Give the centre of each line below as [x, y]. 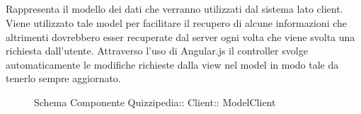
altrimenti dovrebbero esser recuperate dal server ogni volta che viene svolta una [180, 36]
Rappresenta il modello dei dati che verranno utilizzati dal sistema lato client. [174, 9]
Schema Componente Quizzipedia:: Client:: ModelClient [155, 102]
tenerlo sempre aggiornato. [63, 78]
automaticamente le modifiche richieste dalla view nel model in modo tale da [172, 64]
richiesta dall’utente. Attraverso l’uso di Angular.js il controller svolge [157, 51]
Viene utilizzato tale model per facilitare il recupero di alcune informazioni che [177, 22]
